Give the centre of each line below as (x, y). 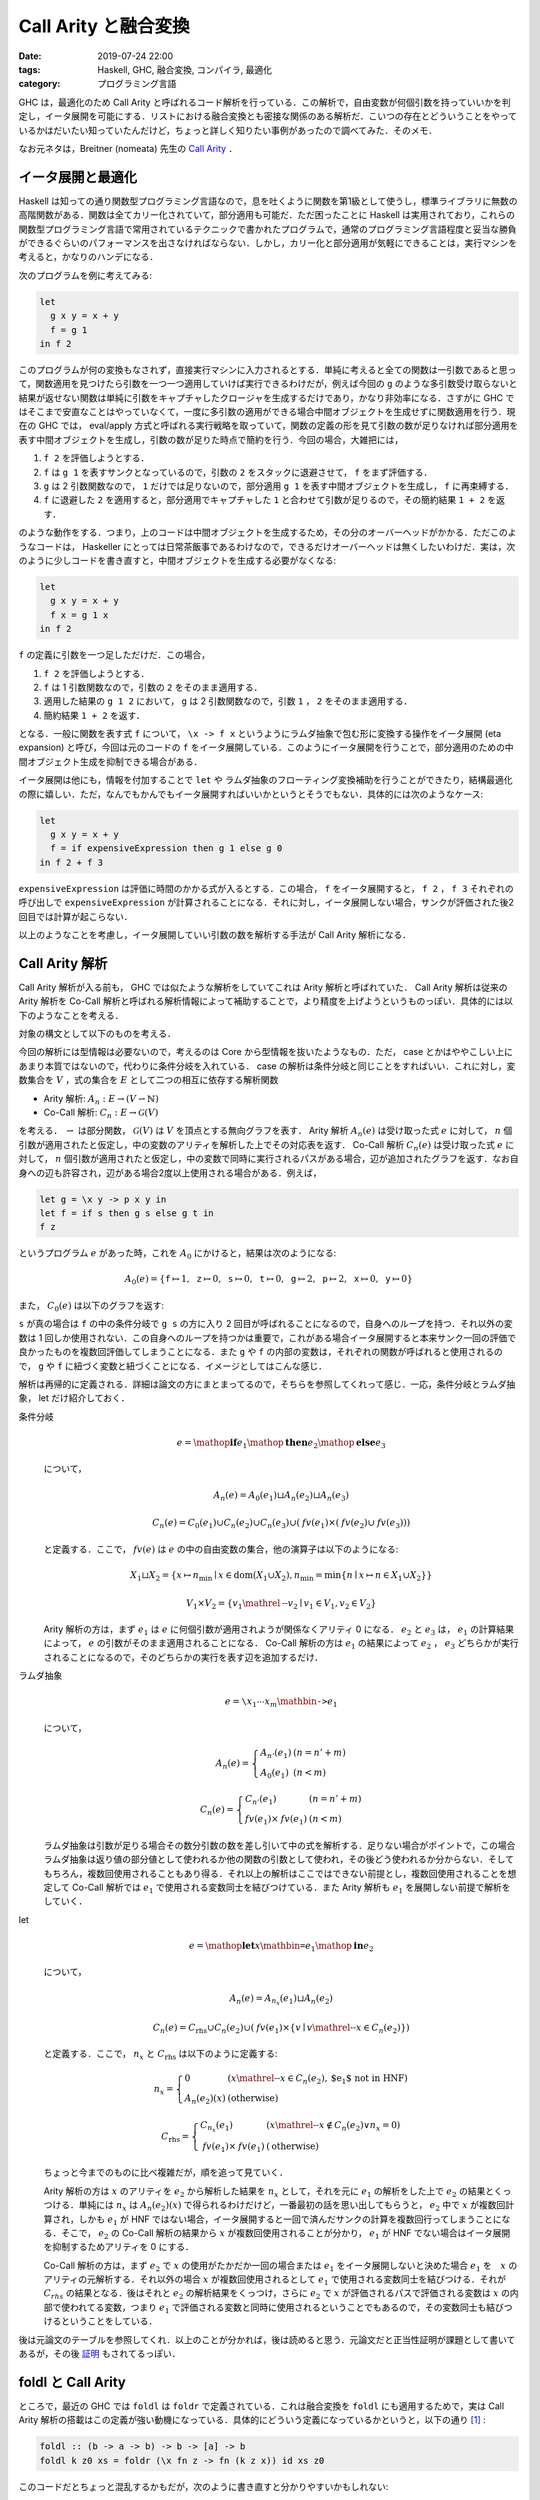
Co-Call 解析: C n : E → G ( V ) (101, 1113)
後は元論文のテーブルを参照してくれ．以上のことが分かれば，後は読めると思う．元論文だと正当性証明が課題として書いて (267, 2339)
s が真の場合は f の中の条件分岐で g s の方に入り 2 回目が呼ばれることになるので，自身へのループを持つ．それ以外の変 (266, 1324)
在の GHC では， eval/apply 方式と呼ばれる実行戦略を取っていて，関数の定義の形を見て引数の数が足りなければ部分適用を (268, 426)
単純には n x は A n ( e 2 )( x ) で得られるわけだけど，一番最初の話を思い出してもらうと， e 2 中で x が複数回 (292, 2206)
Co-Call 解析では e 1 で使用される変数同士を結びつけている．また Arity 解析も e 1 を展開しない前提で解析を (291, 1888)
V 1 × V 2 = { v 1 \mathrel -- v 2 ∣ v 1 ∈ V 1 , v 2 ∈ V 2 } (281, 1604)
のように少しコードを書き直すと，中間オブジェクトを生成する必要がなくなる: (177, 560)
